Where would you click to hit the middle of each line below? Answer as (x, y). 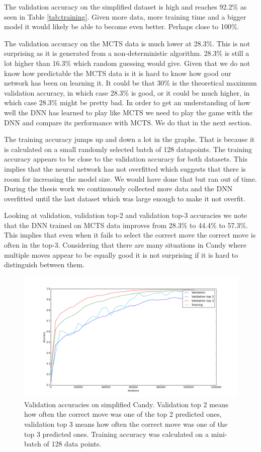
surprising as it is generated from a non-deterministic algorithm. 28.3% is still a (127, 53)
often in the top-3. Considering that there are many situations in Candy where (125, 245)
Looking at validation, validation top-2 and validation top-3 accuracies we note (126, 215)
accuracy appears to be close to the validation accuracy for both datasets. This (126, 159)
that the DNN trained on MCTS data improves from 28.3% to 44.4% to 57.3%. (126, 225)
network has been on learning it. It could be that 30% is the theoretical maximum (130, 83)
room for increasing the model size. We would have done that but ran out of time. (130, 178)
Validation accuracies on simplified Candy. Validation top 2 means (126, 404)
